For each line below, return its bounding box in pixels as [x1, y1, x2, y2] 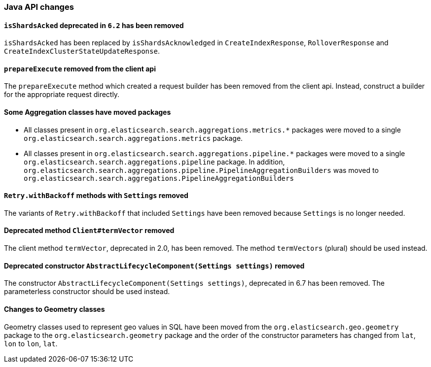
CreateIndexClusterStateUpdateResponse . [4, 47, 160, 56]
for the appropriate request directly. [4, 90, 120, 99]
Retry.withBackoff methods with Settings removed [4, 191, 188, 200]
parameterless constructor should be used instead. [4, 287, 170, 296]
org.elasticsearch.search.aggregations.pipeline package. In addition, [24, 157, 285, 166]
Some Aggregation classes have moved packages [4, 108, 171, 117]
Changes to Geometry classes [4, 304, 105, 313]
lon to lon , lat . [4, 339, 58, 348]
